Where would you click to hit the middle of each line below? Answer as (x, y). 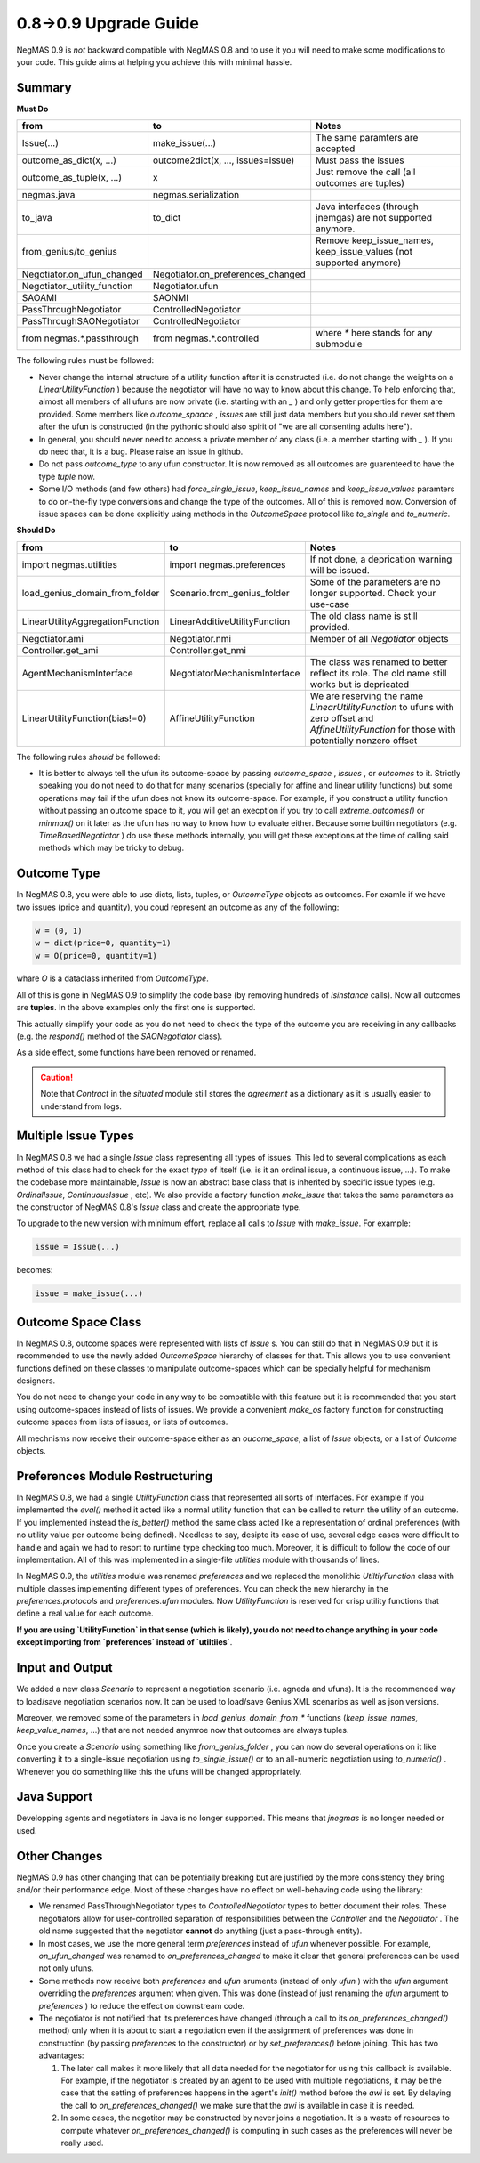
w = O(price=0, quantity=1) (96, 956)
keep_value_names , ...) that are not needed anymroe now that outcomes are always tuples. (183, 1730)
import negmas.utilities (69, 564)
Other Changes (60, 1856)
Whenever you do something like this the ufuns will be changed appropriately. (159, 1771)
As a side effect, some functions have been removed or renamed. (136, 1053)
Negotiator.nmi (200, 638)
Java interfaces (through (368, 207)
